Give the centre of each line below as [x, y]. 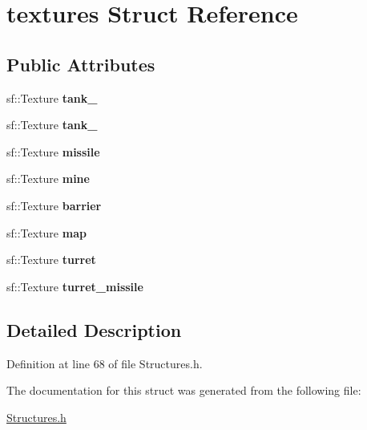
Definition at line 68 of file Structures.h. [105, 363]
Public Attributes [81, 64]
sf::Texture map [46, 232]
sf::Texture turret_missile [75, 286]
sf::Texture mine [48, 178]
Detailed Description [94, 329]
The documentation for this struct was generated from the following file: [184, 390]
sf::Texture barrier [54, 205]
